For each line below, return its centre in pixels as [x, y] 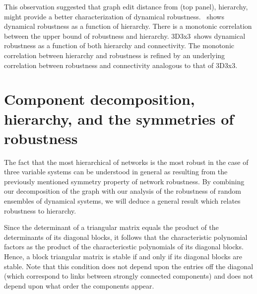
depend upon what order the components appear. [79, 285]
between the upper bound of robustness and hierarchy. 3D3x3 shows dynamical [125, 36]
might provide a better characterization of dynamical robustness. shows [114, 16]
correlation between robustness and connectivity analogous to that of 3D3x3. [121, 65]
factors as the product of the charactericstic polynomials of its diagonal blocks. [124, 247]
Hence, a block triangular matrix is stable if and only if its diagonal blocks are [123, 256]
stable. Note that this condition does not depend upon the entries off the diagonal [129, 266]
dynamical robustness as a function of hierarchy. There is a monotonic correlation [128, 26]
